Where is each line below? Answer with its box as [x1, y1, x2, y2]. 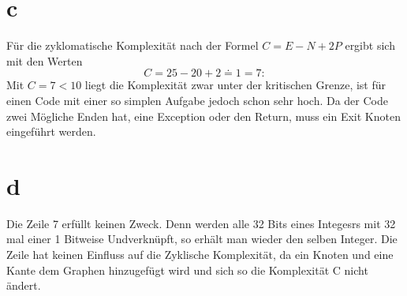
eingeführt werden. [6, 123, 96, 140]
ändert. [6, 277, 41, 294]
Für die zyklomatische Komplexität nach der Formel [6, 37, 259, 54]
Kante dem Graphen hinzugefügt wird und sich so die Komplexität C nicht [6, 261, 368, 278]
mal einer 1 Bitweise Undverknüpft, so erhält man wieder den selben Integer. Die [6, 230, 398, 247]
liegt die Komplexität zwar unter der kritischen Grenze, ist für [84, 77, 386, 93]
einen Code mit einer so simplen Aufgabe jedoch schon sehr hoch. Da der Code [6, 92, 388, 108]
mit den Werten [6, 52, 83, 69]
